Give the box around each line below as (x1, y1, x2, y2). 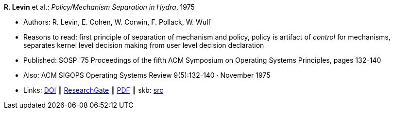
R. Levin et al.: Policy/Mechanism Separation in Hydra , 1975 (4, 3, 195, 11)
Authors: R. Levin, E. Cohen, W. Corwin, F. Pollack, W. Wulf (23, 18, 211, 26)
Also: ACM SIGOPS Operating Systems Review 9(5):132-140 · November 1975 (23, 71, 271, 79)
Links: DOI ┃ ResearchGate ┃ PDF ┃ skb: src (23, 86, 164, 94)
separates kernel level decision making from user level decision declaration (23, 41, 264, 49)
